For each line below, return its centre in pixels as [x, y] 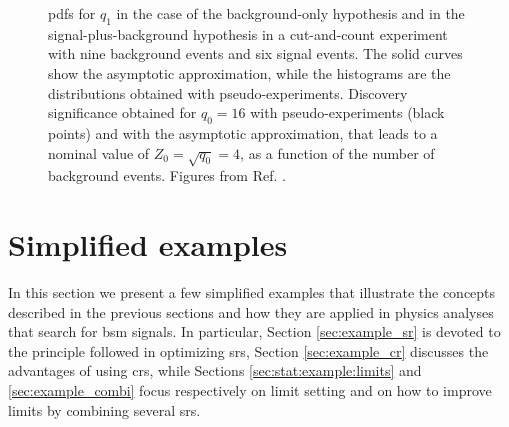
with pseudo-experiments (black [347, 112]
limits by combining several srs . [104, 409]
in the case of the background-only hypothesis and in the [290, 13]
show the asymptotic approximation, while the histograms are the [249, 72]
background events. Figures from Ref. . [167, 175]
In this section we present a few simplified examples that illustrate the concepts [252, 292]
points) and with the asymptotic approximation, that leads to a [243, 132]
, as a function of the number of [337, 152]
